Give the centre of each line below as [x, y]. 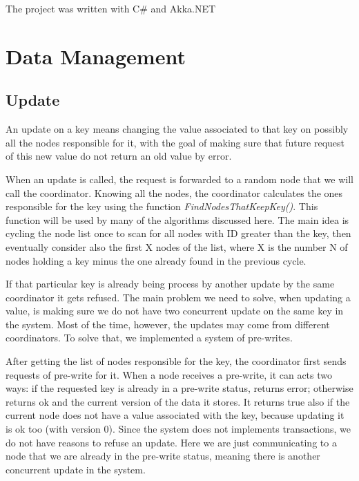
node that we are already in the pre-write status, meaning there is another [163, 456]
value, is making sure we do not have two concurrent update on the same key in [175, 311]
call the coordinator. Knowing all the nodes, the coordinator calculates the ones [174, 192]
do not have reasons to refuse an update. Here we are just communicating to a [171, 442]
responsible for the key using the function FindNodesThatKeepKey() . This [162, 206]
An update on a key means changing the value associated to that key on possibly [177, 129]
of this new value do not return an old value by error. [119, 156]
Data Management [96, 56]
